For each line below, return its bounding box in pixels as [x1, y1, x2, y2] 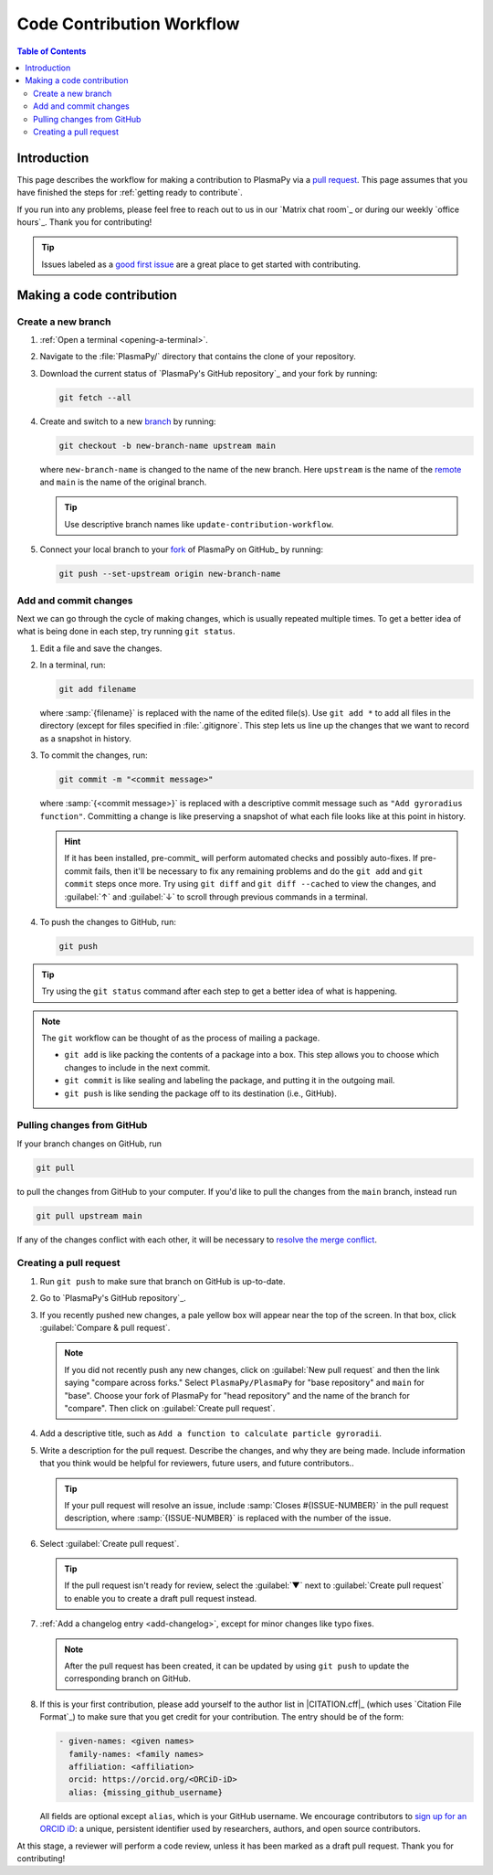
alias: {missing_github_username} [68, 1787, 224, 1797]
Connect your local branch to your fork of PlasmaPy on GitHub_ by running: [39, 544, 324, 555]
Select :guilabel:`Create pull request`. [39, 1538, 180, 1549]
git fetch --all [58, 392, 132, 402]
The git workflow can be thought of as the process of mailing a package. [41, 1033, 320, 1044]
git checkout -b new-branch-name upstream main [58, 440, 276, 451]
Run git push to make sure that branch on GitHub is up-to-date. [39, 1275, 287, 1286]
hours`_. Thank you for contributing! [16, 216, 152, 228]
